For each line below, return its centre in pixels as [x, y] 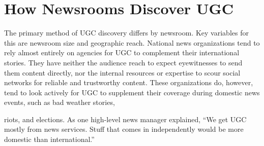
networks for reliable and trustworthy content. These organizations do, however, [129, 82]
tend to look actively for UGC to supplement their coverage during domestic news [132, 92]
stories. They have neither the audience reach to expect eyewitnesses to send [123, 62]
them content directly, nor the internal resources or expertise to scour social [122, 72]
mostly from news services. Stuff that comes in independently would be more [124, 129]
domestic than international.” [49, 139]
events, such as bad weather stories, [60, 102]
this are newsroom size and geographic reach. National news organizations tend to [132, 42]
